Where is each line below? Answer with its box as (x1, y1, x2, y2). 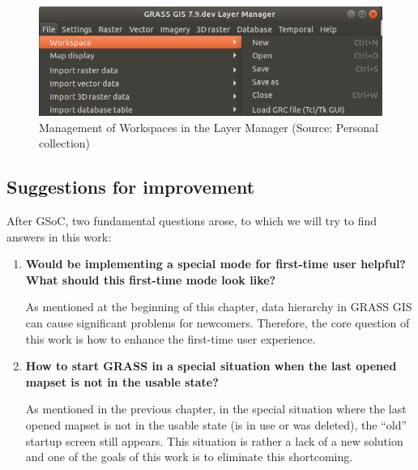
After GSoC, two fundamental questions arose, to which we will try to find (6, 212, 377, 229)
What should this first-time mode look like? (25, 271, 276, 288)
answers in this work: (6, 228, 112, 245)
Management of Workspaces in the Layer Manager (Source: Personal (39, 118, 378, 135)
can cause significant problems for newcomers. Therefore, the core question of (25, 314, 410, 331)
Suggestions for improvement (6, 174, 255, 199)
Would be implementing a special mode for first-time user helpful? (25, 255, 406, 272)
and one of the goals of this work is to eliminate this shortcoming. (25, 448, 353, 465)
